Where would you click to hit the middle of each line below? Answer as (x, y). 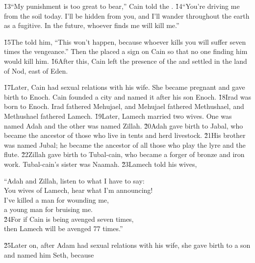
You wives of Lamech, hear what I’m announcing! (78, 190)
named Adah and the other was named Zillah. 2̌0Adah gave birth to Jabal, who (124, 125)
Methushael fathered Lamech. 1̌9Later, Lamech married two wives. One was (118, 116)
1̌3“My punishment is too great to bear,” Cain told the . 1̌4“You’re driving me (122, 6)
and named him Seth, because (49, 254)
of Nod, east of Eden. (36, 70)
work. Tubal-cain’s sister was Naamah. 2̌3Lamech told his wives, (101, 164)
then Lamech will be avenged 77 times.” (64, 228)
